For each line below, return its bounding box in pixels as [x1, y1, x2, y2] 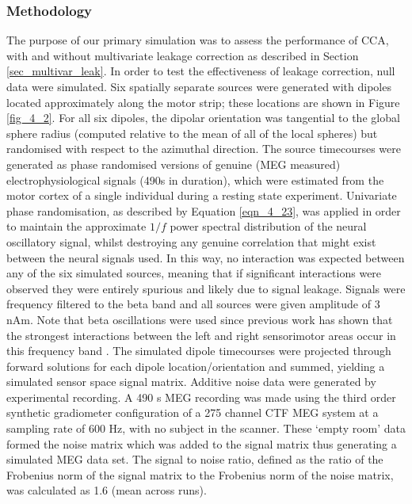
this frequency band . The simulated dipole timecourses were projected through [6, 342, 391, 359]
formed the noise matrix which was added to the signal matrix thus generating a [6, 435, 397, 452]
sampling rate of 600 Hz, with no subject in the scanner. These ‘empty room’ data [6, 420, 406, 437]
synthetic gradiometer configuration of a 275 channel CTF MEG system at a [6, 404, 379, 421]
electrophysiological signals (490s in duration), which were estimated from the [6, 171, 384, 188]
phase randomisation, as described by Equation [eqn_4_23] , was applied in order [6, 202, 401, 219]
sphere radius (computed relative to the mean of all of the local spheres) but [6, 124, 378, 141]
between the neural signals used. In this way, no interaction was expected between [6, 249, 405, 265]
